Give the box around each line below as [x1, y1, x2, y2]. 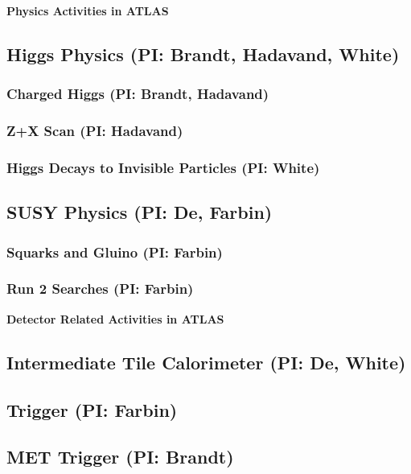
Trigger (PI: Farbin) [6, 397, 178, 422]
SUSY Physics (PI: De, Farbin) [6, 200, 273, 225]
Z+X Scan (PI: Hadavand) [6, 121, 183, 141]
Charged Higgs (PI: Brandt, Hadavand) [6, 84, 269, 104]
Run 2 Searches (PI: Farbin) [6, 278, 194, 299]
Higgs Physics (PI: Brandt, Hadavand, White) [6, 41, 400, 66]
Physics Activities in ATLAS [6, 2, 169, 19]
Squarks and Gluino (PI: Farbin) [6, 241, 223, 262]
